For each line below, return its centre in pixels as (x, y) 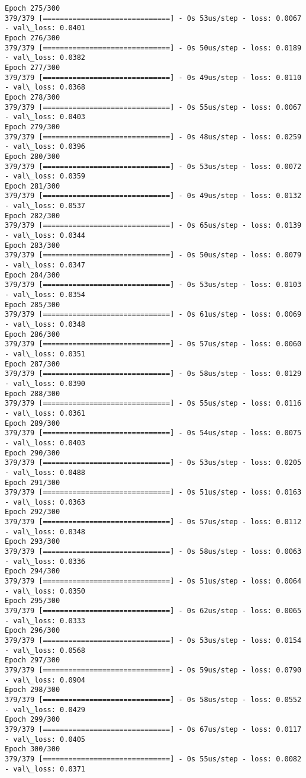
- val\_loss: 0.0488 (45, 472)
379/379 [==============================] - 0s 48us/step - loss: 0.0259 (153, 137)
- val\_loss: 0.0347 (45, 265)
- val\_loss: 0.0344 (45, 236)
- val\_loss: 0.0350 (45, 591)
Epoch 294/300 (33, 571)
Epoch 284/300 (33, 275)
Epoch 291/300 (33, 482)
